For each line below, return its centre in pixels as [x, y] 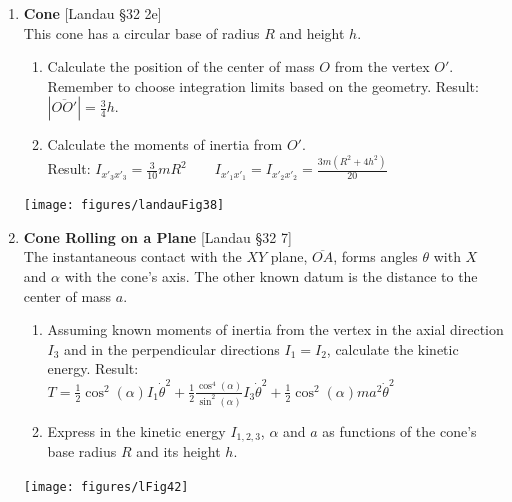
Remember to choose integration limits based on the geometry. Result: [263, 85]
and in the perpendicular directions [172, 348]
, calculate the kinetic [392, 348]
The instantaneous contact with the [132, 256]
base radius [82, 451]
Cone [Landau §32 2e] [92, 13]
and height [312, 32]
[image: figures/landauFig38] [124, 205]
